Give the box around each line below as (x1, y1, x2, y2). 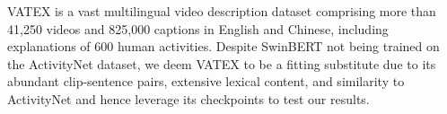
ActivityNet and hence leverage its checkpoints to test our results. (7, 89, 370, 108)
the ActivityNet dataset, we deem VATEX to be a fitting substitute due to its (7, 54, 436, 73)
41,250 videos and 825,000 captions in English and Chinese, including (7, 19, 389, 38)
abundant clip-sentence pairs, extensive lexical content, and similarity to (7, 72, 405, 91)
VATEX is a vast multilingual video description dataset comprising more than (7, 2, 436, 20)
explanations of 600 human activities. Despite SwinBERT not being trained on (7, 37, 440, 56)
